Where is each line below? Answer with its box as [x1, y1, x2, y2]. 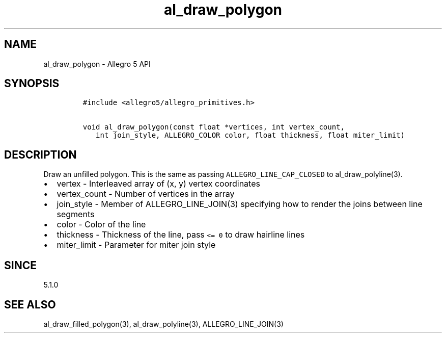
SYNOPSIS [4, 77, 60, 90]
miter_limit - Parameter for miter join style [57, 240, 216, 250]
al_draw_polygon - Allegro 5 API [43, 59, 151, 68]
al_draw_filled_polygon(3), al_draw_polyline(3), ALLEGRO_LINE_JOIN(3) [43, 319, 284, 328]
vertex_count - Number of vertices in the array [57, 189, 235, 199]
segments [57, 209, 95, 220]
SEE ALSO [4, 298, 56, 311]
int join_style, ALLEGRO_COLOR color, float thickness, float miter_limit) [96, 131, 405, 140]
